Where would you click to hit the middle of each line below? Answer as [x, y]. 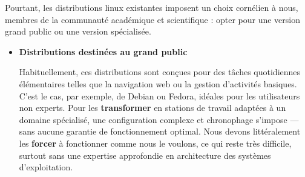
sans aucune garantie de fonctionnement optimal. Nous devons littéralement [160, 131]
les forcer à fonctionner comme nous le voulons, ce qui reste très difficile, [155, 143]
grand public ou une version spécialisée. [78, 31]
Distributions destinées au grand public [103, 51]
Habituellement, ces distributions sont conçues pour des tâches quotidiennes [160, 72]
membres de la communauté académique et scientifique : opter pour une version [153, 19]
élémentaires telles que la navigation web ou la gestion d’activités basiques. [158, 83]
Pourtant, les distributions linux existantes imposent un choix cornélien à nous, [152, 7]
